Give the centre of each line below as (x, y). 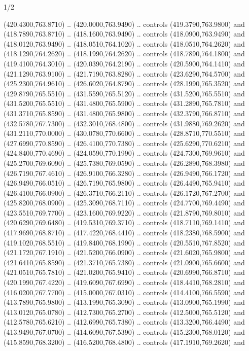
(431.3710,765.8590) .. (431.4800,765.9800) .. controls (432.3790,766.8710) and (124, 113)
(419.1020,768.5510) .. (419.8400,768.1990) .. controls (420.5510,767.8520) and (124, 242)
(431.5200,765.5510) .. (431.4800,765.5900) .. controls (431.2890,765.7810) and (124, 103)
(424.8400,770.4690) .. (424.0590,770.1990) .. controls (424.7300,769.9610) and (124, 153)
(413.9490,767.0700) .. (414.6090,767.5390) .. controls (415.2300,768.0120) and (124, 332)
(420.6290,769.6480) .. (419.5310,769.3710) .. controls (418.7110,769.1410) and (124, 222)
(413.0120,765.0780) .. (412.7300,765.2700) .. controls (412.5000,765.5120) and (124, 312)
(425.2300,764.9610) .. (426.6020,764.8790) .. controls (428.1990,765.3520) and (124, 83)
